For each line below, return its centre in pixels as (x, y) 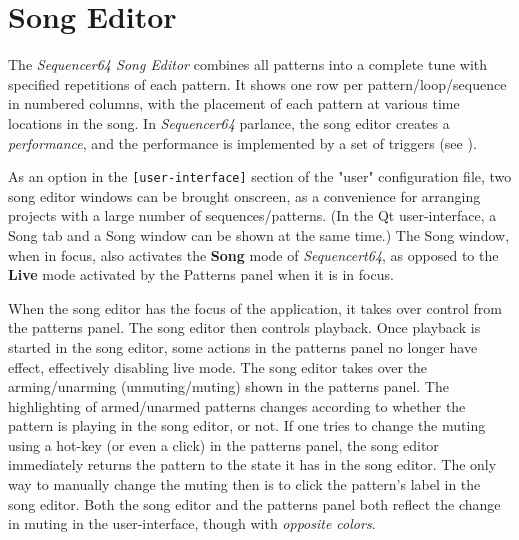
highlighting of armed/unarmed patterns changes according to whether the (237, 405)
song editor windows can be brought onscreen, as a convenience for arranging (244, 195)
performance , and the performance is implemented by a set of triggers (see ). (242, 142)
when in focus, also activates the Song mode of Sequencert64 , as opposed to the (253, 254)
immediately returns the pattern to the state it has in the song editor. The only (252, 464)
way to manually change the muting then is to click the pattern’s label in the (244, 484)
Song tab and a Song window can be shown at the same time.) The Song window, (259, 234)
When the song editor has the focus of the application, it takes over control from (255, 307)
